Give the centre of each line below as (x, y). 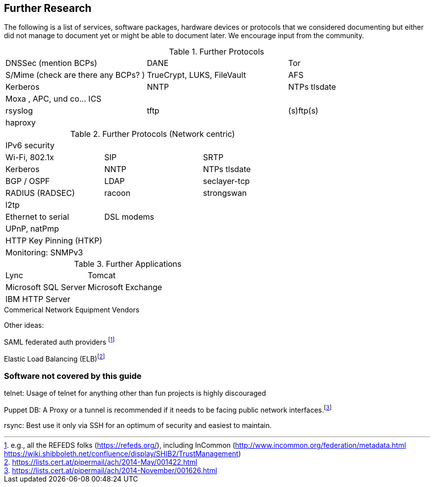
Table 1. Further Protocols (217, 52)
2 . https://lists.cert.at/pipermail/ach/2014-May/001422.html (101, 462)
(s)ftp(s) (303, 111)
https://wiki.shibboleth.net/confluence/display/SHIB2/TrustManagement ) (123, 454)
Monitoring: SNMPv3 (44, 253)
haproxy (21, 123)
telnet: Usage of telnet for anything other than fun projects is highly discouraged (135, 393)
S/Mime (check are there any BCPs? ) (75, 75)
